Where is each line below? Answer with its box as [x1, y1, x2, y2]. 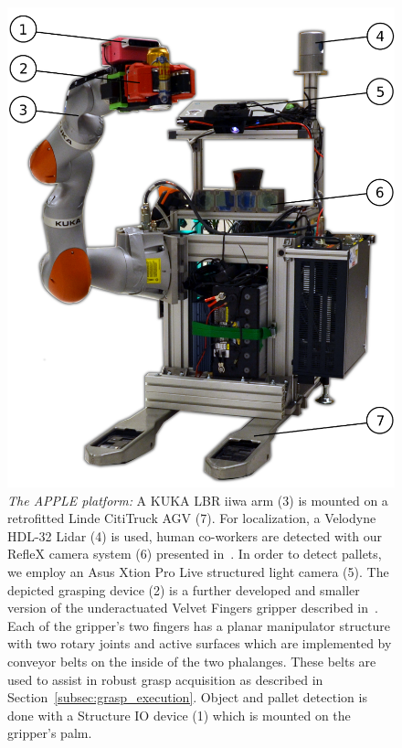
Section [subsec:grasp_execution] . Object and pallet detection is [7, 688, 367, 707]
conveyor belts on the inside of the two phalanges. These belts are [7, 651, 376, 670]
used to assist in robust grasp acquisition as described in [7, 669, 323, 689]
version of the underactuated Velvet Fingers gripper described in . [7, 598, 378, 617]
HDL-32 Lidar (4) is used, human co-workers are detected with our [7, 526, 383, 545]
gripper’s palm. [7, 723, 92, 743]
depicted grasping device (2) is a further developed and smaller [7, 580, 360, 599]
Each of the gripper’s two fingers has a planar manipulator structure [7, 615, 390, 635]
